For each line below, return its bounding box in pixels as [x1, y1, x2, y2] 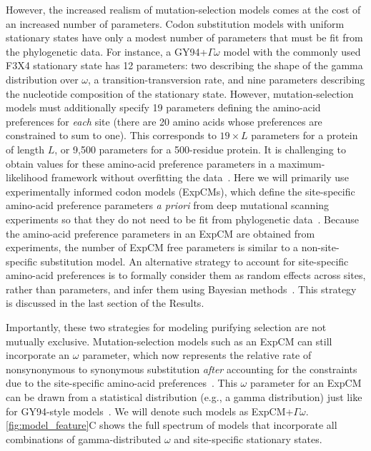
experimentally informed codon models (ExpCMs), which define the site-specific [6, 183, 355, 198]
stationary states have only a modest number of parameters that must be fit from [6, 30, 363, 45]
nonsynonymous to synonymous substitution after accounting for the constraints [6, 361, 357, 376]
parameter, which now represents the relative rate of [82, 348, 312, 363]
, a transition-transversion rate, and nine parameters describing [88, 71, 365, 86]
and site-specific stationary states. [174, 431, 322, 446]
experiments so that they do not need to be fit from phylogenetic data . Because [6, 211, 359, 226]
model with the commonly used [223, 44, 361, 59]
